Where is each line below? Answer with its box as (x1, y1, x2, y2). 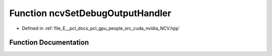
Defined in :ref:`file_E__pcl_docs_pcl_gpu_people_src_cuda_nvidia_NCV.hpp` (22, 25, 180, 31)
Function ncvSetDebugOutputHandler (9, 8, 171, 19)
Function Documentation (9, 38, 89, 47)
